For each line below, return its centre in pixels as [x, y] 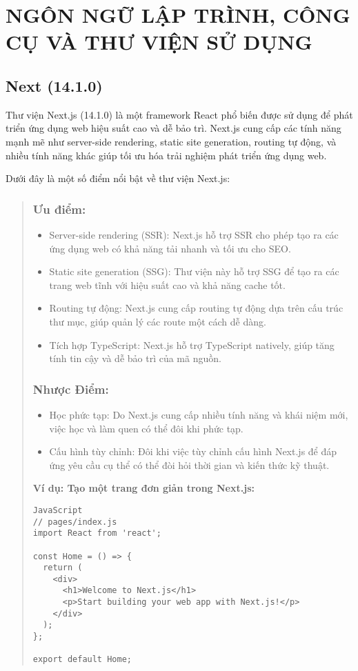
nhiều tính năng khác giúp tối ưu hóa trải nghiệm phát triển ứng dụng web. [166, 155]
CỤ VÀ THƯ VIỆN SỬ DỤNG [159, 42]
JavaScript [58, 510]
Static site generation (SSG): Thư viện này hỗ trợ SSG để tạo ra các [194, 271]
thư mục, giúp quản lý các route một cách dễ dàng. [158, 321]
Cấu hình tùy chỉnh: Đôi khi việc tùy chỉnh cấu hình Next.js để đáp [193, 451]
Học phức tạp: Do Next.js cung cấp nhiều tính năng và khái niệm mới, [199, 414]
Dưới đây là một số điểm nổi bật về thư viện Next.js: [118, 178]
